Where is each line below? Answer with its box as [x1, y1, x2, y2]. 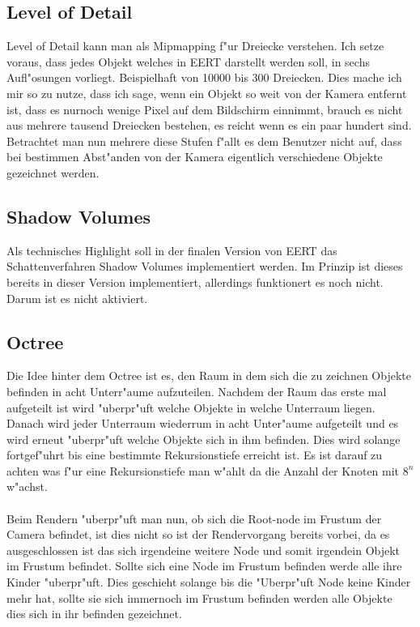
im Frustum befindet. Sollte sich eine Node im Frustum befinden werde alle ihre [6, 557, 402, 574]
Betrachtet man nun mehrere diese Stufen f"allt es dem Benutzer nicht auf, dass [6, 132, 402, 149]
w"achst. [6, 478, 48, 495]
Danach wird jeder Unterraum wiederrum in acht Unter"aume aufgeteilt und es [6, 415, 399, 432]
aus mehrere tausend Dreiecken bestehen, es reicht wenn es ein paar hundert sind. [6, 117, 412, 134]
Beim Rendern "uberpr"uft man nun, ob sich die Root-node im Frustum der [6, 510, 382, 527]
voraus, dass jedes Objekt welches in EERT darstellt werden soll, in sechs [6, 53, 370, 70]
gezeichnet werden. [6, 164, 100, 181]
